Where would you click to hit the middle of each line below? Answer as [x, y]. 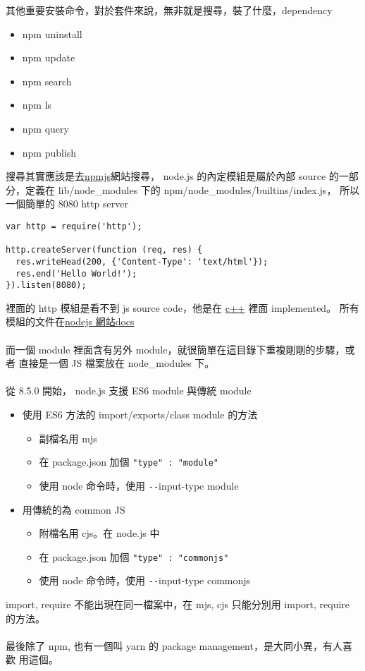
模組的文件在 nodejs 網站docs [70, 321]
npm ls [37, 105]
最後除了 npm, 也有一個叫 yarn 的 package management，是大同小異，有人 [174, 645]
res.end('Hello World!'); [76, 273]
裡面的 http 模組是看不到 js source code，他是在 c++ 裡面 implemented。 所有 [182, 307]
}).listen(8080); [46, 285]
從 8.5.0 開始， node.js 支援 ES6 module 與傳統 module [129, 391]
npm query [45, 128]
